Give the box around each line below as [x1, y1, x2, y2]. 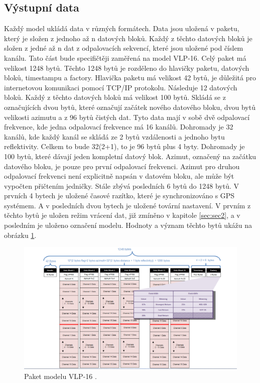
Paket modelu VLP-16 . [24, 370, 97, 381]
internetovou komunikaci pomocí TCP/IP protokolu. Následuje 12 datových [4, 82, 237, 92]
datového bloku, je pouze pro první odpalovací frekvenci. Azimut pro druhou [4, 161, 240, 171]
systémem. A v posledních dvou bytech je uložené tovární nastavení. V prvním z [4, 200, 251, 210]
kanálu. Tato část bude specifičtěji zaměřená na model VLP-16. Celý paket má [4, 52, 246, 63]
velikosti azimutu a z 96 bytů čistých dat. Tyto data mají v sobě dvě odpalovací [4, 111, 250, 122]
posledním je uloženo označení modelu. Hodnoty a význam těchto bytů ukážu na [4, 220, 252, 230]
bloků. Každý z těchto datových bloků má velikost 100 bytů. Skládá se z [4, 92, 226, 102]
